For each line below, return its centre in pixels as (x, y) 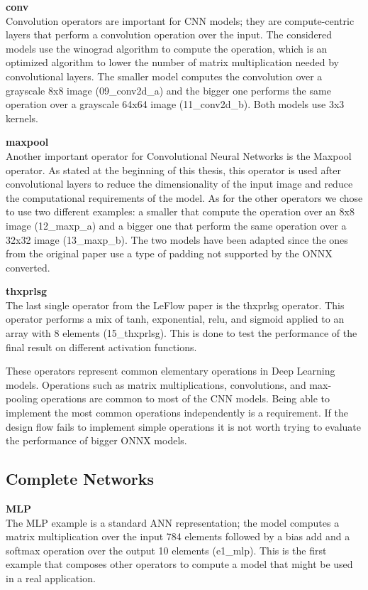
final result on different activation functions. (101, 347)
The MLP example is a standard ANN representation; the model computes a (173, 522)
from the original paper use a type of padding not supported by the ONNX (169, 253)
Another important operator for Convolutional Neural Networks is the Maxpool (179, 155)
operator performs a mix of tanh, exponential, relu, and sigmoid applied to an (175, 319)
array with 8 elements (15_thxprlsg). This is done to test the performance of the (182, 333)
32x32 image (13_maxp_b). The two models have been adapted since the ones (177, 239)
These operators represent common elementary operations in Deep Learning (171, 371)
